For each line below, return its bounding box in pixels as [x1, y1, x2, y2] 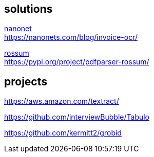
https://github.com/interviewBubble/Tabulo [4, 113, 150, 122]
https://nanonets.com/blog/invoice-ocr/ [4, 33, 138, 42]
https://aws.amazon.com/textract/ [4, 97, 119, 106]
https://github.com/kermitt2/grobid [4, 128, 122, 138]
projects [4, 75, 48, 88]
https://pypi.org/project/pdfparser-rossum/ [4, 57, 149, 66]
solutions [4, 3, 53, 15]
